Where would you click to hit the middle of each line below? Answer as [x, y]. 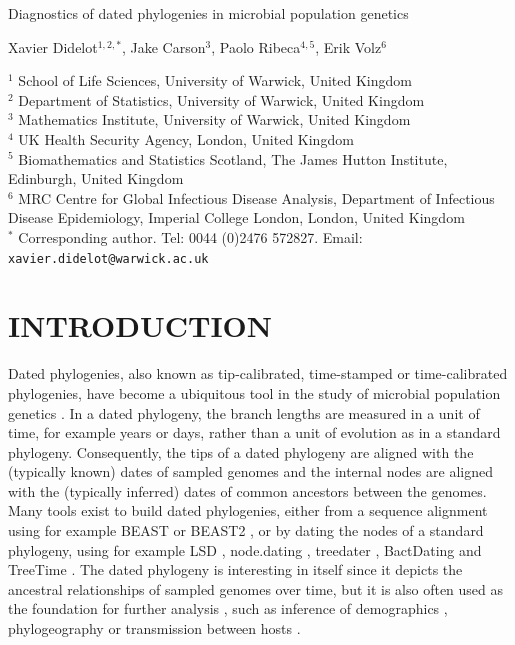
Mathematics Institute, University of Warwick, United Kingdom [214, 119]
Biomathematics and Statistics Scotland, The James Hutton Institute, [233, 158]
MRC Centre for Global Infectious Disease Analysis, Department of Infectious [256, 197]
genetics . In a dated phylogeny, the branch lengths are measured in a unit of [244, 412]
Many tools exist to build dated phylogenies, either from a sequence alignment [248, 510]
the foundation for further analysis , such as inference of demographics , [228, 608]
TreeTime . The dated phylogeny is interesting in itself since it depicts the [235, 569]
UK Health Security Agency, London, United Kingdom [186, 138]
